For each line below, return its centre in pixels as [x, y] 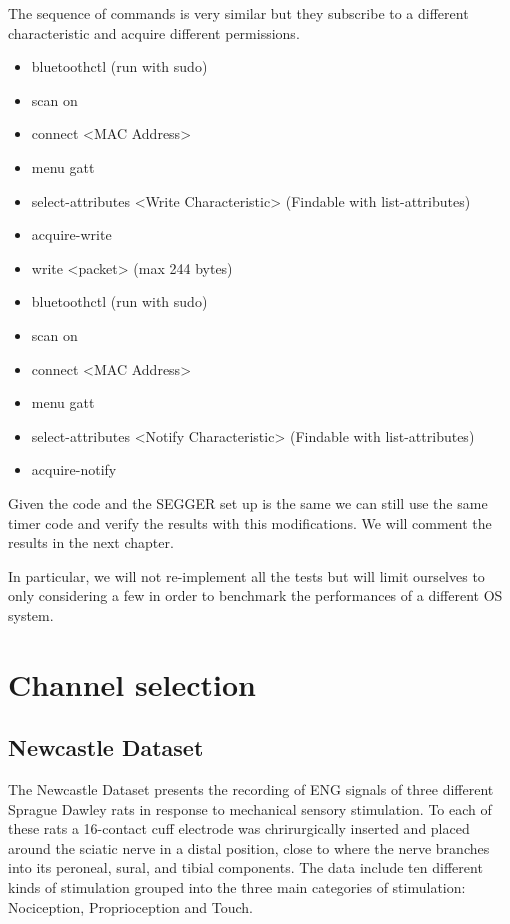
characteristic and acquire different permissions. [154, 32]
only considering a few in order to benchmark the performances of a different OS [255, 595]
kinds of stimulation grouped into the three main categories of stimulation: [237, 887]
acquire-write [71, 234]
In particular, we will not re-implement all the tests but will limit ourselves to [246, 575]
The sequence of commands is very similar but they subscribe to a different [238, 13]
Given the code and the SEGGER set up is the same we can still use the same [248, 502]
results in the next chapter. [91, 542]
